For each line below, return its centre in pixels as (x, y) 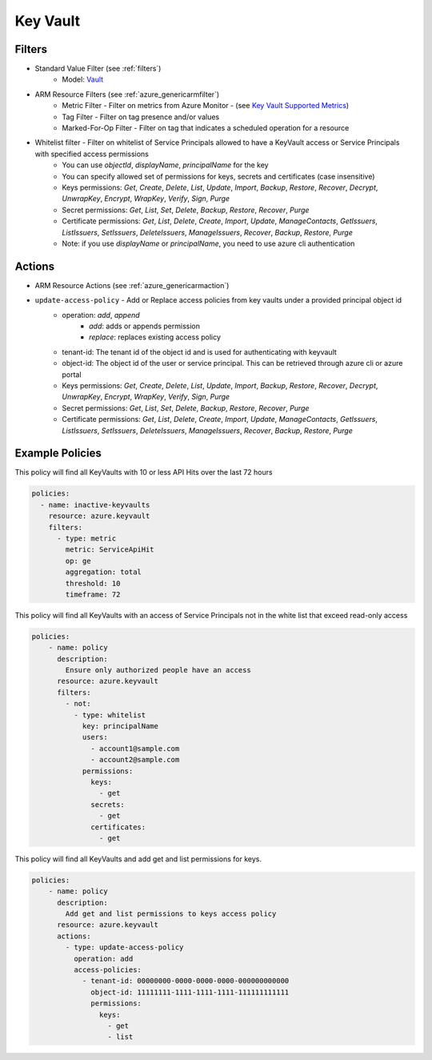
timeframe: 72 (93, 594)
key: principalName (120, 726)
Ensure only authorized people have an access (158, 670)
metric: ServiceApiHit (110, 550)
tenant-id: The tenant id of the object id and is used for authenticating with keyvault (200, 351)
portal (72, 374)
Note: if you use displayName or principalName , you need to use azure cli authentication (208, 243)
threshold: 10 (93, 583)
